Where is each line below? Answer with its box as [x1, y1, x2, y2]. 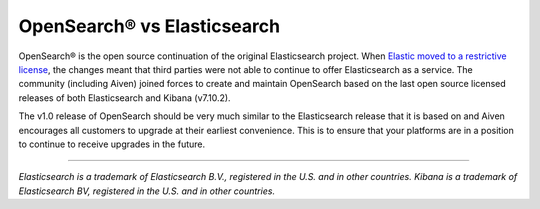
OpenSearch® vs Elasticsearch [18, 15, 280, 37]
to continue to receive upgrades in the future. [18, 138, 206, 150]
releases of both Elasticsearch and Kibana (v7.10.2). [18, 91, 231, 104]
